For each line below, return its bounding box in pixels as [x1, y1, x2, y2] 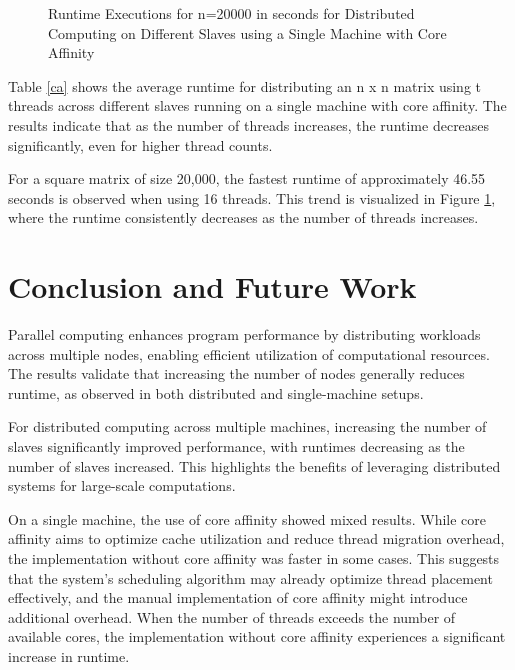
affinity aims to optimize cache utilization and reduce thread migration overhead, [8, 528, 505, 549]
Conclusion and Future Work [8, 266, 417, 307]
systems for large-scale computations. [8, 475, 236, 496]
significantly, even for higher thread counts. [8, 134, 273, 155]
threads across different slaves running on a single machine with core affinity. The [8, 95, 507, 116]
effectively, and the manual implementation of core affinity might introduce [8, 587, 468, 608]
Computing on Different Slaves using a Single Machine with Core [48, 22, 447, 43]
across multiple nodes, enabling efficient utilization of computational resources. [8, 343, 490, 364]
